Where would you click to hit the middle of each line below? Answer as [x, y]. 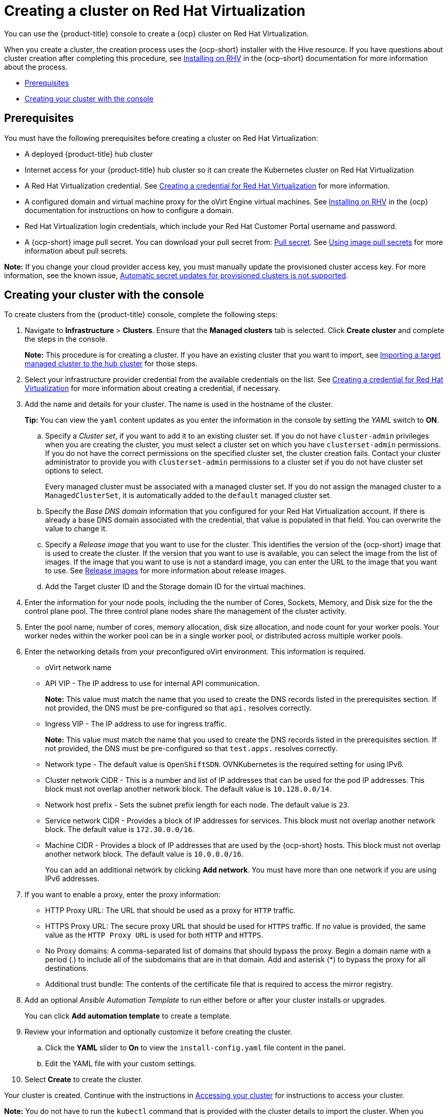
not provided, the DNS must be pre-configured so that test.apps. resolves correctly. [191, 749]
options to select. [74, 471]
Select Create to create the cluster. [84, 1080]
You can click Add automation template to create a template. [128, 1016]
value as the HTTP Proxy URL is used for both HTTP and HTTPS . [154, 935]
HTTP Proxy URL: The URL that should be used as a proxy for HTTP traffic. [170, 911]
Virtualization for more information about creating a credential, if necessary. [152, 388]
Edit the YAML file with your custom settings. [121, 1064]
